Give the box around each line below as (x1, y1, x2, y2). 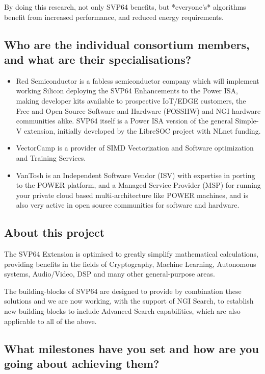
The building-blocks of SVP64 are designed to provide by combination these (4, 285, 242, 296)
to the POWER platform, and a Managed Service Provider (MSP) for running (16, 180, 261, 190)
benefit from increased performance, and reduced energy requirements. (4, 11, 224, 22)
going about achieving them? (4, 356, 160, 371)
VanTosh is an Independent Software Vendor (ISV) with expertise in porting (16, 169, 255, 180)
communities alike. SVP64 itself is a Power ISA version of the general (16, 115, 233, 126)
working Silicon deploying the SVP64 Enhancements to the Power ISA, (16, 85, 238, 96)
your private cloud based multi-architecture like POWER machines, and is (16, 189, 248, 200)
